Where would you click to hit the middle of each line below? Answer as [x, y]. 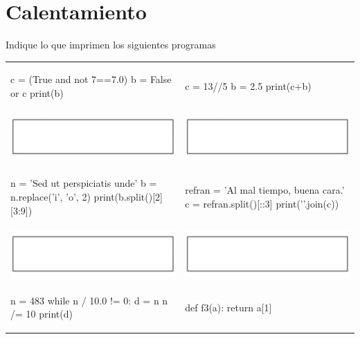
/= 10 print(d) [42, 314]
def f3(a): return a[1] [228, 307]
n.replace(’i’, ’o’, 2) [51, 196]
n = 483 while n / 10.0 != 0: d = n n [89, 300]
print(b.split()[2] [128, 196]
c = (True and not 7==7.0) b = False [91, 79]
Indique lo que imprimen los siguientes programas [111, 45]
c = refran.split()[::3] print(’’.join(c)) [262, 203]
